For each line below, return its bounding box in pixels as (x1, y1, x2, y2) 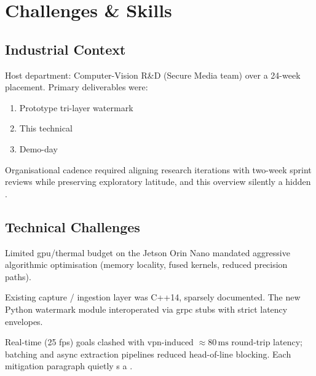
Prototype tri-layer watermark (19, 101, 133, 114)
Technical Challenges (5, 217, 140, 236)
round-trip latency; (231, 335, 302, 348)
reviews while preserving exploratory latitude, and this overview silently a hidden (5, 175, 311, 188)
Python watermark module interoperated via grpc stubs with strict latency (5, 302, 288, 315)
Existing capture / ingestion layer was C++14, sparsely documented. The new (5, 291, 301, 304)
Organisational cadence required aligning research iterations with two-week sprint (5, 163, 312, 176)
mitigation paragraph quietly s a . (5, 359, 133, 372)
